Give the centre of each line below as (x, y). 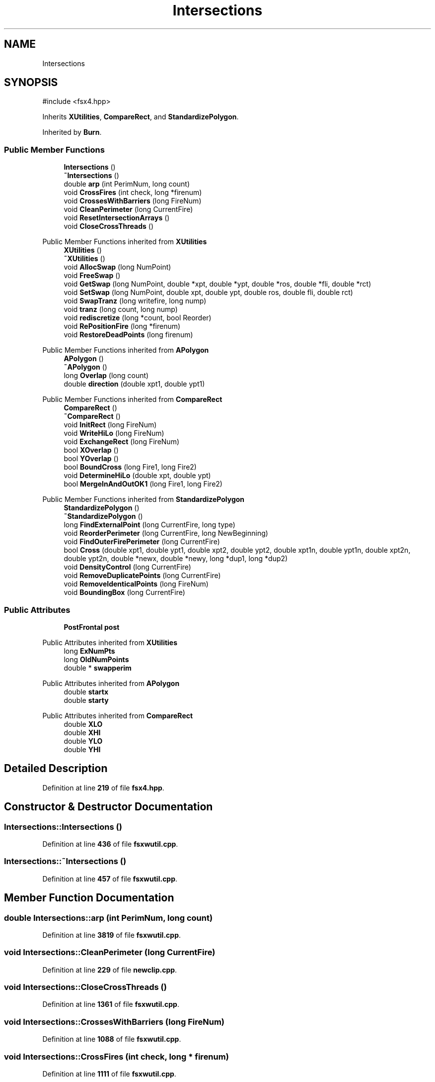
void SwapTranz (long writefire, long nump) (135, 301)
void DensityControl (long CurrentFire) (127, 567)
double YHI (82, 749)
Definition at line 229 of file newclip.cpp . (110, 970)
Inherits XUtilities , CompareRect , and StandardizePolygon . (141, 117)
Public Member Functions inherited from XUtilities (125, 242)
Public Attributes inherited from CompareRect (118, 715)
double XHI (82, 732)
